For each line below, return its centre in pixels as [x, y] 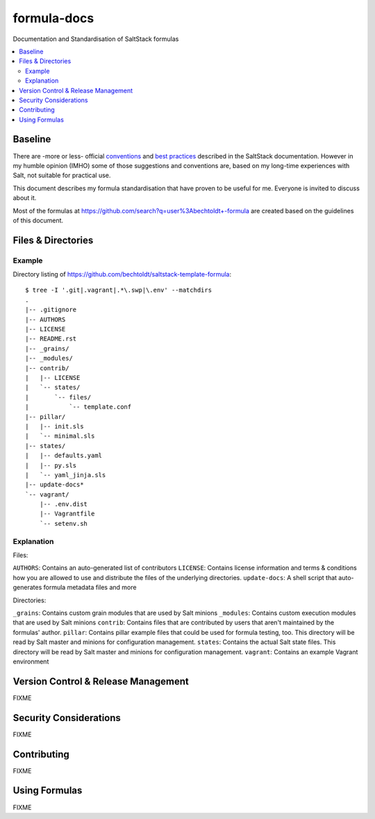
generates [27, 588]
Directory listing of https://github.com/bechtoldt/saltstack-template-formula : [122, 274]
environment [31, 661]
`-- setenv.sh [64, 523]
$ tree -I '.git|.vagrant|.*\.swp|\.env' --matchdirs [118, 290]
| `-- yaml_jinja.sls [66, 475]
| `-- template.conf [78, 407]
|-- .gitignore [51, 310]
